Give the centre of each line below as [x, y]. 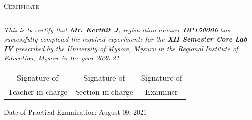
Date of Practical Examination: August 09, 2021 [76, 112]
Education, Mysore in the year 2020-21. [63, 58]
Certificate [22, 6]
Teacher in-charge [38, 91]
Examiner [161, 91]
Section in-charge [104, 91]
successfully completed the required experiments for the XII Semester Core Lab [126, 39]
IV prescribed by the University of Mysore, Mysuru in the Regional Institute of [121, 48]
